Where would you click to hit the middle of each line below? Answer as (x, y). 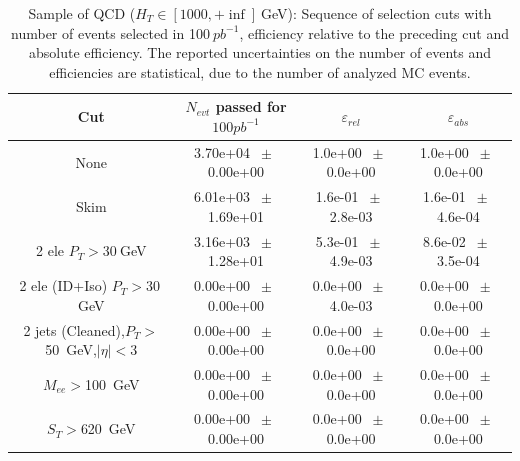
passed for (251, 106)
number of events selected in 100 (110, 32)
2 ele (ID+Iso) (63, 285)
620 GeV (108, 428)
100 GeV (112, 383)
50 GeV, (71, 349)
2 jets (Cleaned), (74, 329)
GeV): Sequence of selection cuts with (376, 13)
